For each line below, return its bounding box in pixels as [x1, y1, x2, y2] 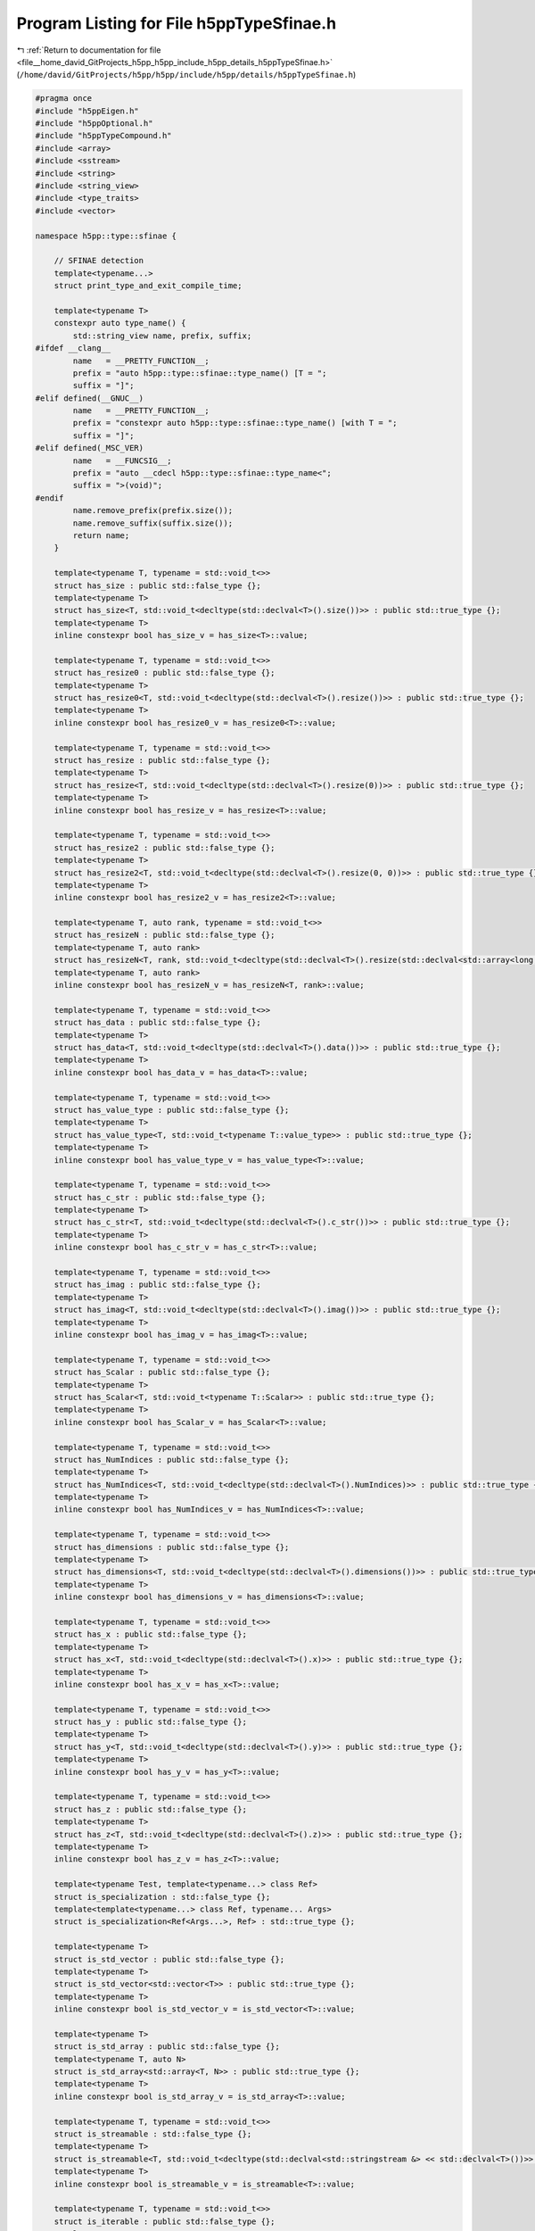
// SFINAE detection [53, 255, 144, 266]
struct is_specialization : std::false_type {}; [53, 1892, 271, 1902]
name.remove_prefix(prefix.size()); [72, 505, 234, 516]
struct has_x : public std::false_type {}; [53, 1630, 247, 1639]
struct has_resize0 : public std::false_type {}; [53, 668, 276, 678]
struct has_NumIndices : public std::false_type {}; [53, 1455, 290, 1464]
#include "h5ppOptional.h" [35, 119, 153, 129]
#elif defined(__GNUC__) [35, 393, 144, 403]
